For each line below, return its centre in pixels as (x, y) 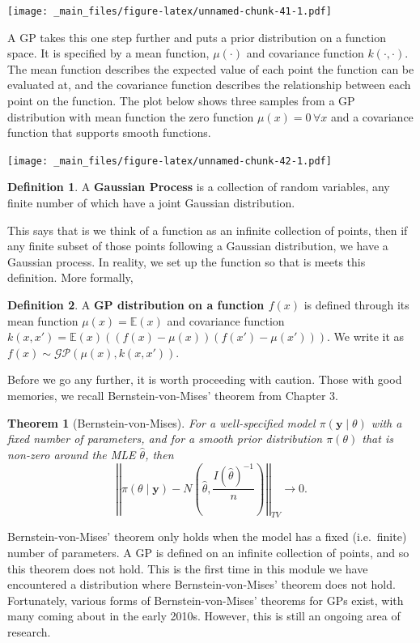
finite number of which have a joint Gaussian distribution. (151, 203)
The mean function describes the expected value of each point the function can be (211, 68)
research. (29, 632)
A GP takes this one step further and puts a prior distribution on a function (197, 37)
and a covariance (372, 116)
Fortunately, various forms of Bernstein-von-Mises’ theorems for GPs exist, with (206, 600)
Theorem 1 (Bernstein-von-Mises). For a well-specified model (161, 422)
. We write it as (366, 336)
